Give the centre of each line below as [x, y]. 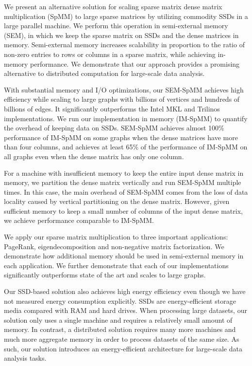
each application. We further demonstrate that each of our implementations [116, 265]
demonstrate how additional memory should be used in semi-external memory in [124, 256]
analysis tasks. [25, 358]
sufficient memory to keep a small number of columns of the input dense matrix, [123, 210]
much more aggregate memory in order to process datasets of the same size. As [122, 339]
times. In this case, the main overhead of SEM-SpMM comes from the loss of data [126, 192]
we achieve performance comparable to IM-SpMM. [79, 220]
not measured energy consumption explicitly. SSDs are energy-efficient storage [120, 301]
